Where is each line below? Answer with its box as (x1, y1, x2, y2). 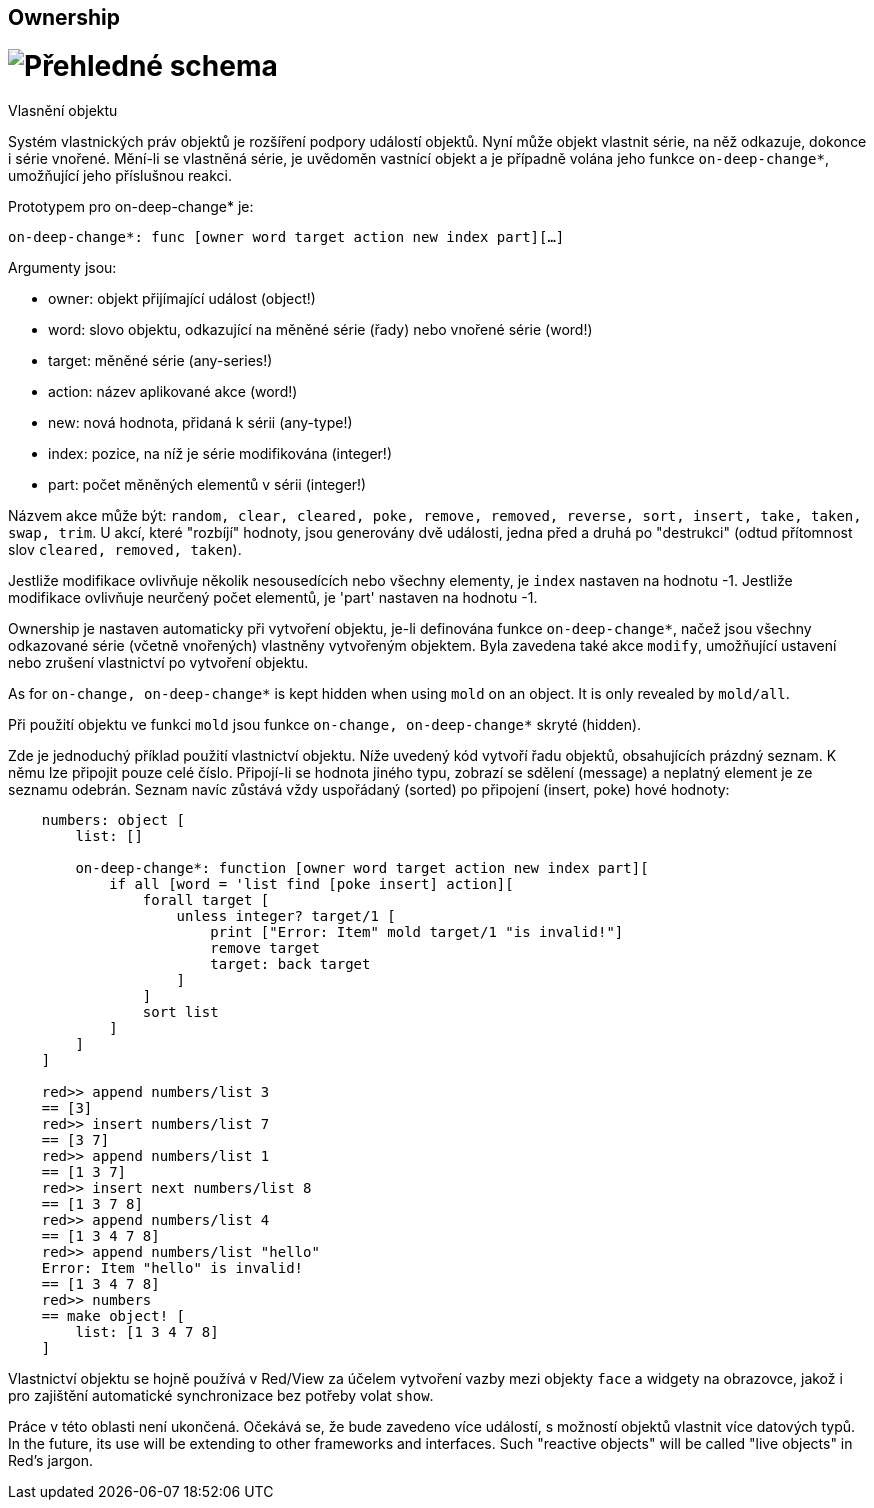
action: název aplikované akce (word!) (48, 382, 298, 400)
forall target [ (142, 891, 270, 908)
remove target (210, 939, 320, 956)
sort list (142, 1003, 219, 1020)
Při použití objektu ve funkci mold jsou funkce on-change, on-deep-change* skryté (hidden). (8, 715, 642, 733)
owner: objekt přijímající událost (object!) (48, 289, 316, 307)
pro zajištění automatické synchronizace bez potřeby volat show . (8, 1386, 434, 1404)
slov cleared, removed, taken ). (8, 540, 242, 558)
